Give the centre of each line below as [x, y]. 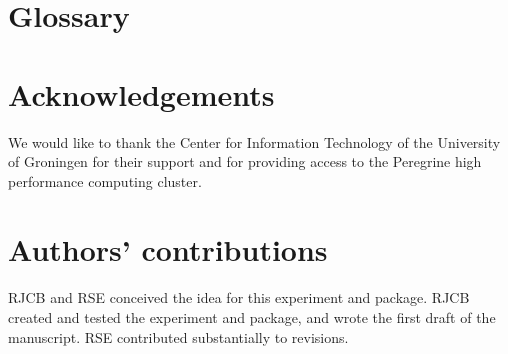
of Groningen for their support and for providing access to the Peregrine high [245, 161]
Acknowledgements [141, 93]
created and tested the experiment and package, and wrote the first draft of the [252, 317]
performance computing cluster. [105, 180]
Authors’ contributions [168, 249]
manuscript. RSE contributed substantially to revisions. [178, 336]
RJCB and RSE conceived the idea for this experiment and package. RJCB [239, 297]
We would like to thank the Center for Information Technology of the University [254, 141]
